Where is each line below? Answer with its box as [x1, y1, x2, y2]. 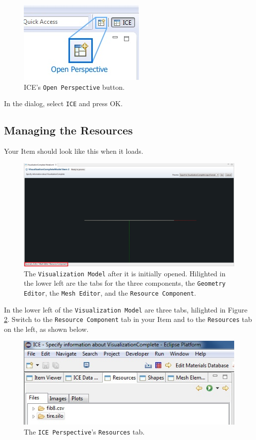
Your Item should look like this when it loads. [4, 146, 143, 156]
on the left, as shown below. [4, 323, 89, 334]
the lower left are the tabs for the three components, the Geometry [24, 278, 226, 288]
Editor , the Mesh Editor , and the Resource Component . [24, 287, 196, 298]
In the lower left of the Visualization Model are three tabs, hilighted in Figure [4, 304, 248, 314]
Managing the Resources [4, 123, 133, 138]
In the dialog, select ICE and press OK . [4, 98, 123, 109]
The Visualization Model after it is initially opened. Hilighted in [24, 268, 226, 278]
